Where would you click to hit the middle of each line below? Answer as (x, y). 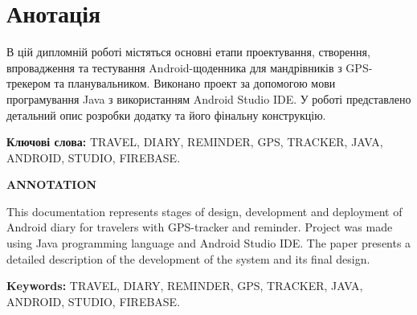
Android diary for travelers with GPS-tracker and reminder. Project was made (200, 227)
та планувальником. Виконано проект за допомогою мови (195, 83)
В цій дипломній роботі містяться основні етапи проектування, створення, (188, 52)
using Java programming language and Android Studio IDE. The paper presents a (209, 243)
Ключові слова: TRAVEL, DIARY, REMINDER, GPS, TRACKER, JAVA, (195, 142)
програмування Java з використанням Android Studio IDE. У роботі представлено (209, 98)
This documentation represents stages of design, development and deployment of (204, 211)
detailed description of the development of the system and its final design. (188, 258)
